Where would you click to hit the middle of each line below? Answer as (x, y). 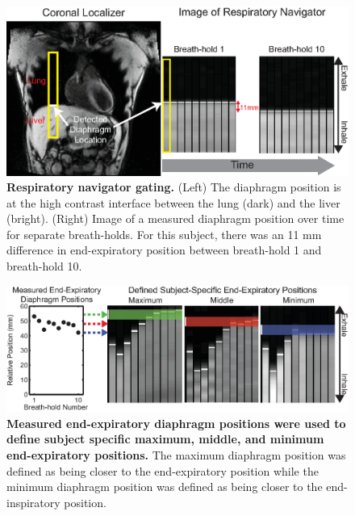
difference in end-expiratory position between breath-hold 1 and (164, 250)
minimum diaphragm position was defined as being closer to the (165, 487)
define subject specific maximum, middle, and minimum (165, 439)
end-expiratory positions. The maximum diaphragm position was (176, 454)
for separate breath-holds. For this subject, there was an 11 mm (164, 234)
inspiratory (33, 502)
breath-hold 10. (44, 266)
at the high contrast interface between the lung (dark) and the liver (173, 202)
